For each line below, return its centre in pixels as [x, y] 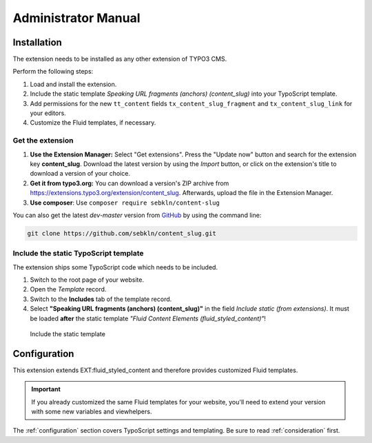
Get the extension [43, 141]
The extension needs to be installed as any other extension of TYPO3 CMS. [120, 59]
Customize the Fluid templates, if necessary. [93, 123]
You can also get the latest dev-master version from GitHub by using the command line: [137, 215]
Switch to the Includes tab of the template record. [101, 299]
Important [46, 389]
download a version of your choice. [80, 174]
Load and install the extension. [73, 84]
